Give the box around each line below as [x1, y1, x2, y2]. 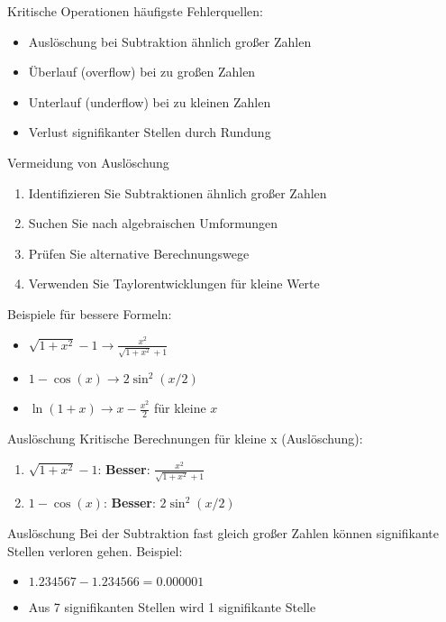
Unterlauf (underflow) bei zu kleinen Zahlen [28, 92, 271, 111]
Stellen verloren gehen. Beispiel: [7, 541, 183, 560]
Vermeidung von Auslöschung [7, 152, 169, 171]
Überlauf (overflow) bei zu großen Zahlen [28, 62, 256, 81]
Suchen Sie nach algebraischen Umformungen [28, 214, 278, 233]
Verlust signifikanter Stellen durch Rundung [28, 123, 271, 142]
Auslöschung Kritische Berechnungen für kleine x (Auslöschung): [7, 429, 363, 448]
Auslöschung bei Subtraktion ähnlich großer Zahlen [28, 32, 312, 50]
